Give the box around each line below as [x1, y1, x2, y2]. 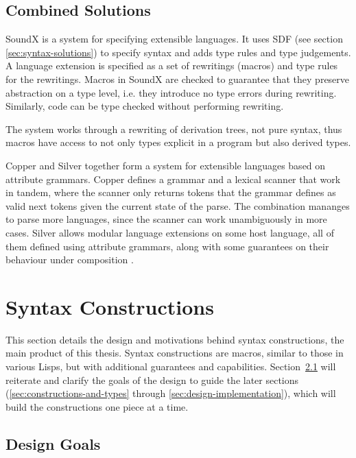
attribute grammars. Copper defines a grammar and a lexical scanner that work [5, 171, 341, 186]
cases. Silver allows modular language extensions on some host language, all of [5, 225, 334, 239]
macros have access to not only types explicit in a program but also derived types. [5, 135, 351, 149]
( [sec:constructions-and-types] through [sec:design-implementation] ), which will [5, 386, 336, 400]
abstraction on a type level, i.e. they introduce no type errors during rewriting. [5, 85, 337, 99]
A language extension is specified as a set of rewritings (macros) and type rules [5, 58, 338, 73]
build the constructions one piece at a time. [5, 399, 189, 413]
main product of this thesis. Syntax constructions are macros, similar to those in [5, 346, 344, 360]
